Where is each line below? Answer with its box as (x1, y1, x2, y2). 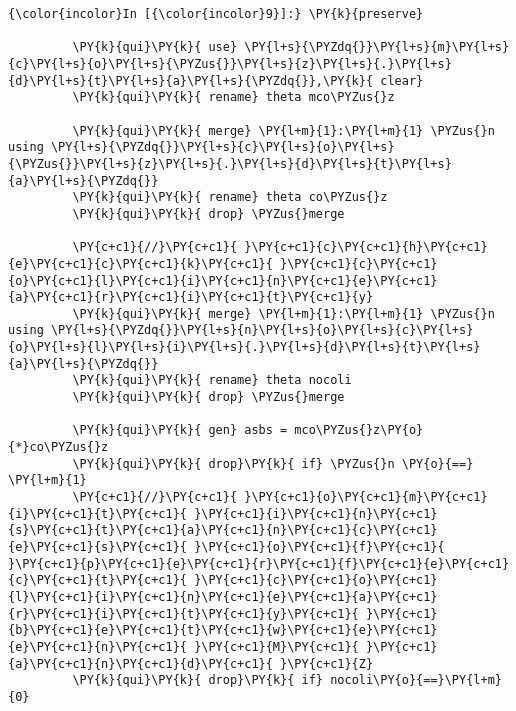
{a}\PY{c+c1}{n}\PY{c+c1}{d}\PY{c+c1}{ (8, 656, 273, 671)
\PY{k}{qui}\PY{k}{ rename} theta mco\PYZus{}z (72, 90, 395, 105)
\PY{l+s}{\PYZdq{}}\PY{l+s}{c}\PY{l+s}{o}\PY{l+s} (50, 140, 395, 155)
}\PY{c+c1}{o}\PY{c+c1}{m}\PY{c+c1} (244, 490, 488, 505)
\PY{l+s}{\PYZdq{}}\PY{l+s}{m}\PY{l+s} (244, 40, 510, 55)
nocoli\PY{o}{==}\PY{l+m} (330, 673, 502, 688)
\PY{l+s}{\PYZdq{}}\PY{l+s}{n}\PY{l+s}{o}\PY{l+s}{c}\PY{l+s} (50, 323, 474, 338)
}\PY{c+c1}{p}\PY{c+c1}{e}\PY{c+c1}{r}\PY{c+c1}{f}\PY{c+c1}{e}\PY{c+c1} (8, 556, 510, 571)
